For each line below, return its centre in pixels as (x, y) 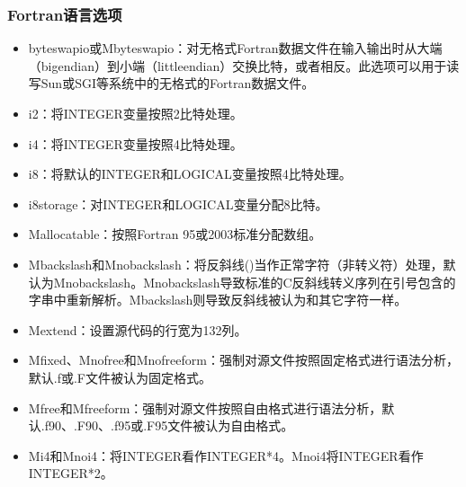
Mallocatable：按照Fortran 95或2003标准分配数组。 (175, 234)
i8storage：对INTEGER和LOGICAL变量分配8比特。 (178, 204)
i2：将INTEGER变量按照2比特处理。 (135, 113)
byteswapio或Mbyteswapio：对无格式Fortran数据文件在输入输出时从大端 (235, 48)
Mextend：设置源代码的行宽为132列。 (138, 329)
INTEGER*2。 (71, 473)
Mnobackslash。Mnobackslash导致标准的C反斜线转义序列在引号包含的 (255, 282)
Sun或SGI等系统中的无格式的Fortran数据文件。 (178, 83)
